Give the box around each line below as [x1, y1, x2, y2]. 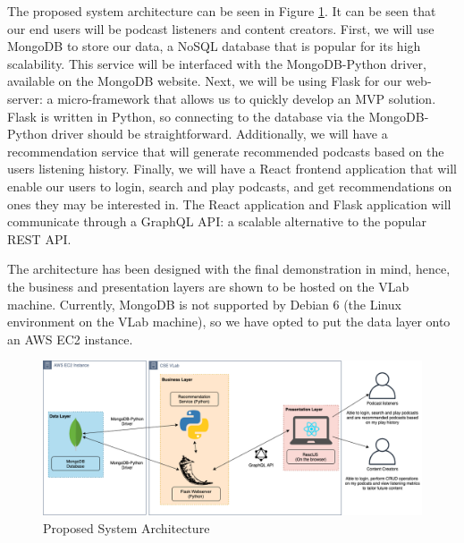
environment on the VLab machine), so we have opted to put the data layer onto [7, 312, 451, 331]
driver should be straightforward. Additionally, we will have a [51, 124, 388, 143]
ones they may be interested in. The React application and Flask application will [7, 194, 451, 213]
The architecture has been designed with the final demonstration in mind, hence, [7, 259, 451, 278]
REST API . [7, 229, 72, 248]
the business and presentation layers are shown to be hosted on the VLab [7, 276, 409, 295]
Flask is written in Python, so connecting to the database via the [7, 106, 365, 125]
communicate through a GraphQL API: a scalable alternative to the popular [7, 212, 426, 231]
